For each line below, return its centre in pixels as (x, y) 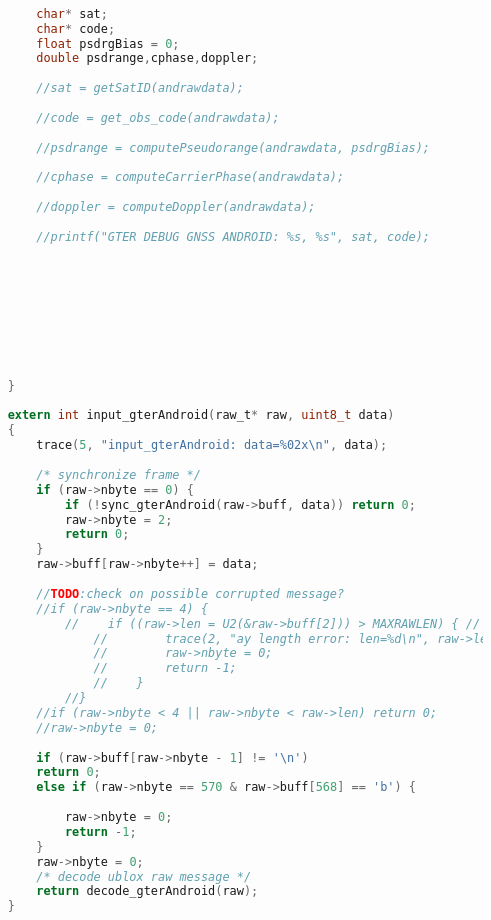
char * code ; (76, 28)
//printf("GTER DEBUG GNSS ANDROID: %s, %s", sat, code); (233, 236)
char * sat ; (72, 13)
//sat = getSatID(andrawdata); (140, 88)
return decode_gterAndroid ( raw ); (147, 891)
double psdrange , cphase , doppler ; (147, 58)
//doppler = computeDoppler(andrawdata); (176, 207)
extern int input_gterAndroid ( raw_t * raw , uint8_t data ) (201, 415)
